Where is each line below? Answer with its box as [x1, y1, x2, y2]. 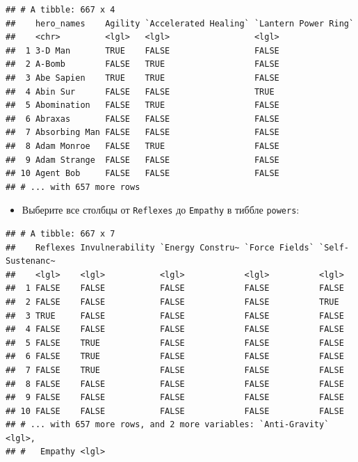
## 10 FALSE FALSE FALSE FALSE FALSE [6, 406, 344, 416]
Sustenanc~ [6, 256, 56, 266]
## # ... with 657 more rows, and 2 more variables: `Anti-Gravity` [6, 420, 329, 430]
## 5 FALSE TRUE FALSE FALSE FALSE [6, 337, 344, 348]
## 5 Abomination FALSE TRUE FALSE [6, 100, 279, 111]
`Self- [319, 242, 349, 253]
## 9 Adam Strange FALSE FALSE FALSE [6, 154, 279, 165]
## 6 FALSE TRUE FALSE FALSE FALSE [6, 351, 344, 362]
